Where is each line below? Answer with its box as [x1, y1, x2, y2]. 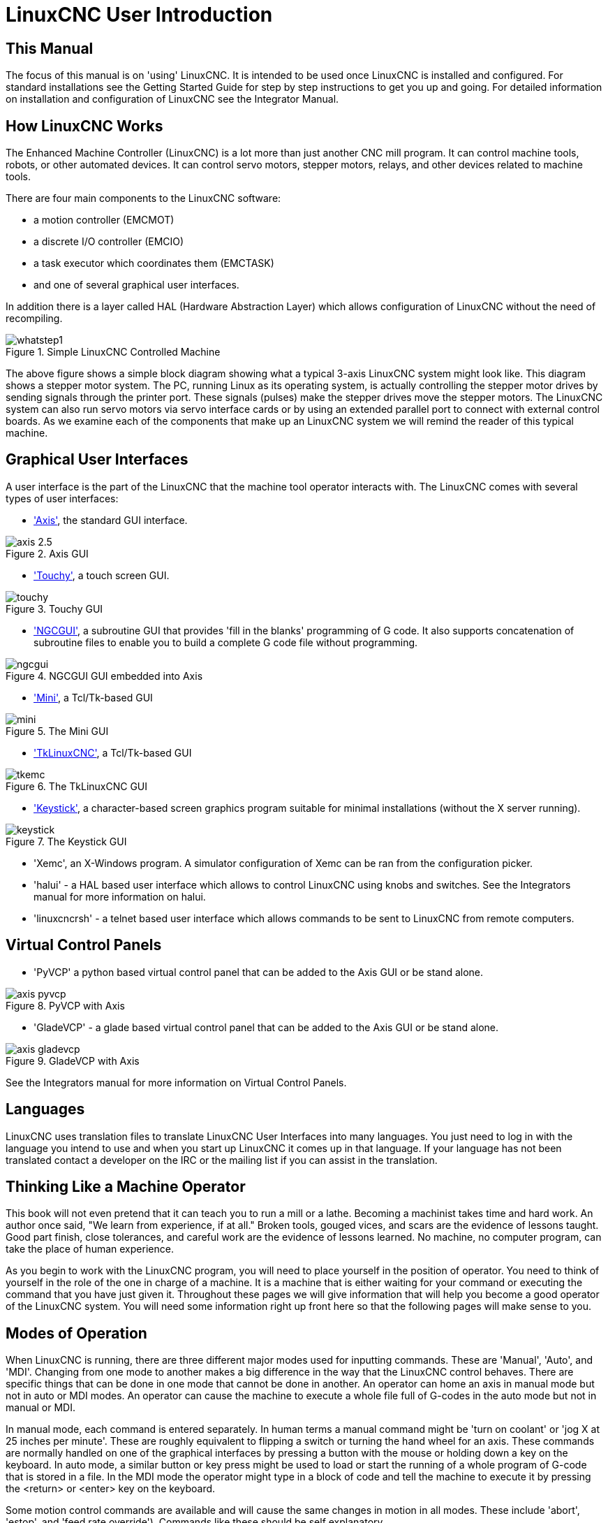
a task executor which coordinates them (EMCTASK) [34, 257, 274, 270]
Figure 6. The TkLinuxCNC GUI [6, 780, 148, 792]
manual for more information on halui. [34, 890, 206, 903]
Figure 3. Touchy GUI [6, 602, 103, 615]
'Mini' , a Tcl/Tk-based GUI [34, 691, 153, 704]
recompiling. [6, 312, 63, 325]
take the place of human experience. [6, 1243, 174, 1255]
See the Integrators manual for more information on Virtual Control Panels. [6, 1076, 347, 1088]
